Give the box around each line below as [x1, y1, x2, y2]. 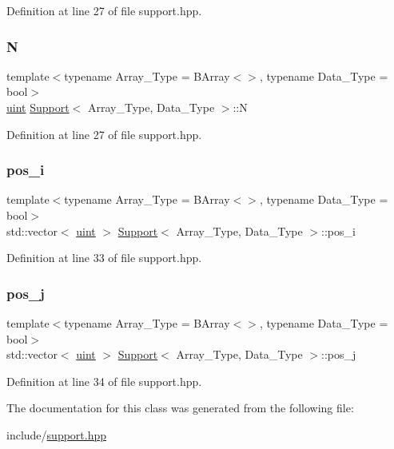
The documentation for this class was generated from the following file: [6, 399, 354, 416]
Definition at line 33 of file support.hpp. [6, 249, 202, 266]
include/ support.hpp [6, 426, 107, 443]
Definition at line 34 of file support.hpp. [6, 372, 202, 389]
